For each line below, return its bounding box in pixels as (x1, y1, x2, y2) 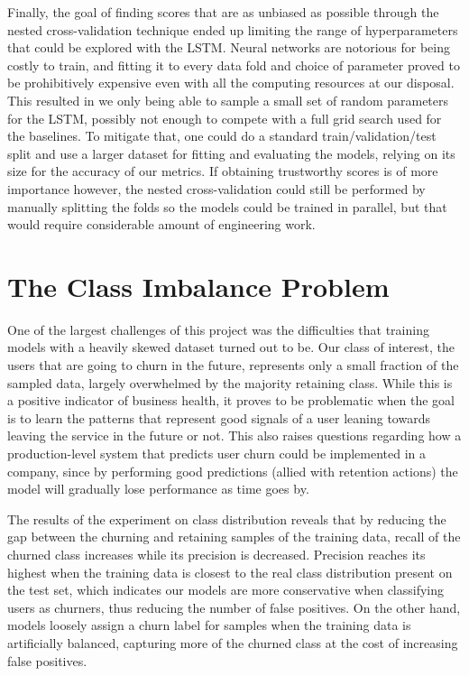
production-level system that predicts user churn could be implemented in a (7, 444, 427, 462)
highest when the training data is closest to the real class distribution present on (7, 562, 453, 581)
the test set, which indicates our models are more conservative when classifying (7, 580, 445, 599)
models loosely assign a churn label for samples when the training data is (7, 616, 411, 634)
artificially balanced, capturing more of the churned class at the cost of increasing (7, 633, 458, 652)
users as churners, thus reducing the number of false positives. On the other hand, (7, 597, 461, 616)
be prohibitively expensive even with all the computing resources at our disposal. (7, 73, 455, 92)
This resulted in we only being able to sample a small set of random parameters (7, 90, 449, 109)
